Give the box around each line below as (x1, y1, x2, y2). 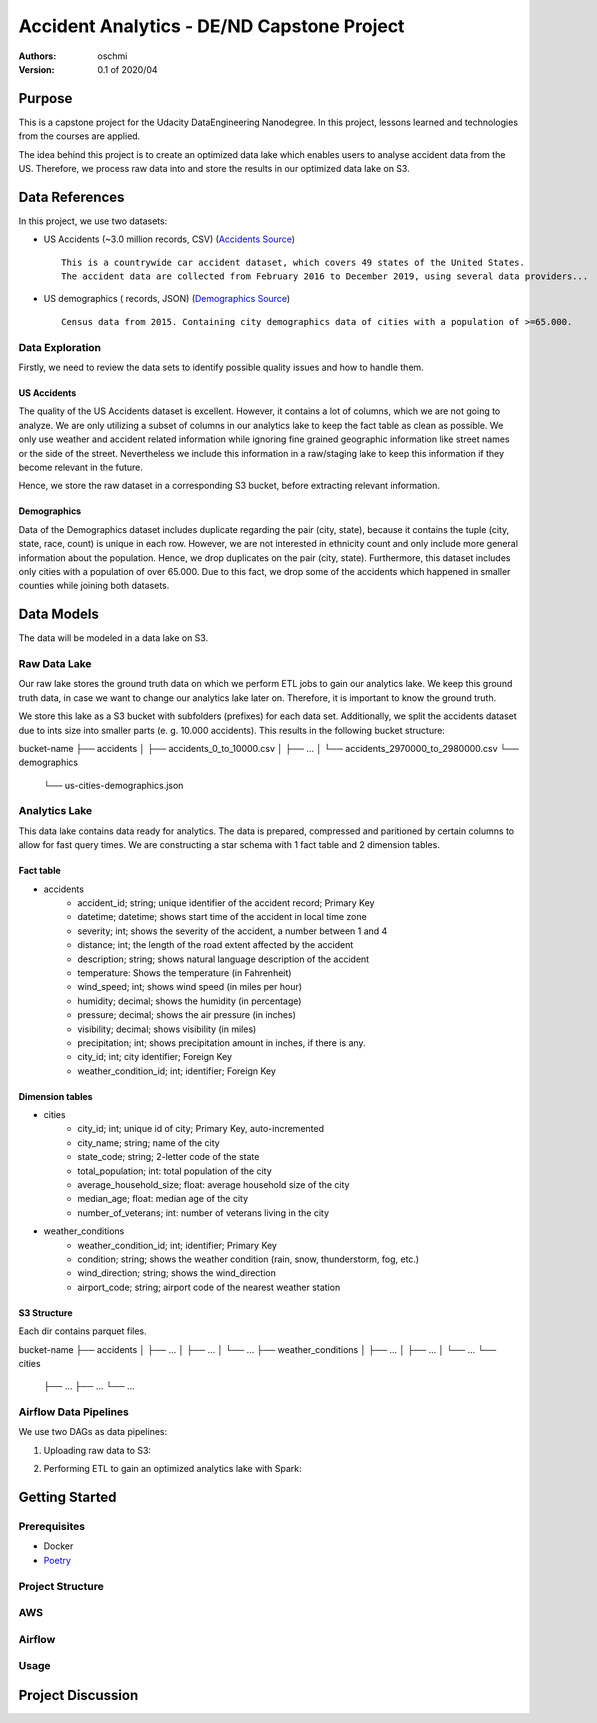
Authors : (18, 50, 57, 62)
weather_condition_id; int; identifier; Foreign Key (77, 1065, 277, 1077)
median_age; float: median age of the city (77, 1193, 249, 1205)
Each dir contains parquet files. (18, 1325, 147, 1337)
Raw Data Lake (18, 656, 92, 670)
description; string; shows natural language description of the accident (77, 953, 370, 965)
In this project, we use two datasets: (18, 215, 168, 227)
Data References (18, 188, 125, 205)
